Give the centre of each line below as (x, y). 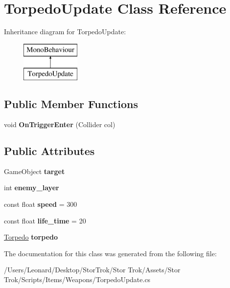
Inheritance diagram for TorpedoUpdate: (65, 32)
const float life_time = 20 (45, 220)
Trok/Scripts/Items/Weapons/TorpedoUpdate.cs (77, 279)
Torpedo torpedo (31, 237)
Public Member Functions (71, 104)
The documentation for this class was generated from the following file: (110, 253)
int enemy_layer (32, 188)
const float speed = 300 (41, 204)
